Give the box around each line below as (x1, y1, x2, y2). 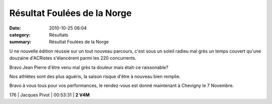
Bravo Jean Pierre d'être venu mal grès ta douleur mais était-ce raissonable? (9, 64, 169, 70)
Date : (9, 25, 21, 31)
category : (9, 31, 31, 37)
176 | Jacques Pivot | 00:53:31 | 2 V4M (9, 91, 90, 97)
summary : (9, 39, 32, 45)
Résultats (49, 31, 69, 37)
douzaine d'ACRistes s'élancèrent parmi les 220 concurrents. (9, 55, 137, 61)
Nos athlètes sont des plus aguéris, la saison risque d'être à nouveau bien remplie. (9, 73, 181, 79)
